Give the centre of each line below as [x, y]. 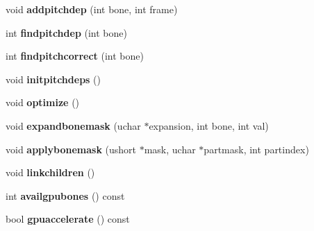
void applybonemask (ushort [71, 149]
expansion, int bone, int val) [209, 125]
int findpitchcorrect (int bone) [75, 56]
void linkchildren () [50, 172]
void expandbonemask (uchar [73, 125]
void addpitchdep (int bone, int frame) [92, 9]
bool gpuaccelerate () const [68, 219]
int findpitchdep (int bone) [66, 32]
